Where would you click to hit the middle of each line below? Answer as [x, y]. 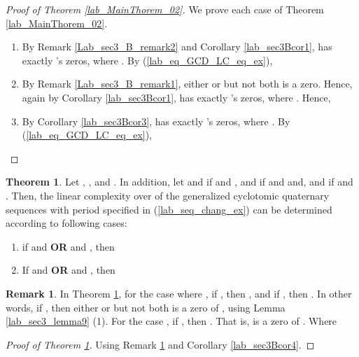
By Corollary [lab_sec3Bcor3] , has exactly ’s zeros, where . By [156, 121]
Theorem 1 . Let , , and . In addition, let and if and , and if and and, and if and [179, 182]
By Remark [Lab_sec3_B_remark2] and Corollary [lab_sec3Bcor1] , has [177, 47]
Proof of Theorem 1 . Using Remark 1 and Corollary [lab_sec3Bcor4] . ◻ [160, 344]
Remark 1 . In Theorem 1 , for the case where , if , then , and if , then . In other [179, 293]
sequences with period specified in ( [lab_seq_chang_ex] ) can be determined [169, 209]
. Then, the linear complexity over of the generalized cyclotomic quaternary [168, 195]
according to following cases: [66, 223]
